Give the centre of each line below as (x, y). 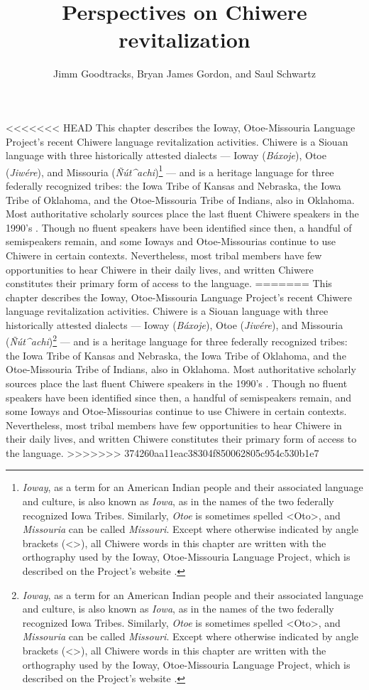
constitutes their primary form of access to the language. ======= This (169, 283)
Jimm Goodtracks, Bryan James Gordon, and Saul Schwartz (184, 74)
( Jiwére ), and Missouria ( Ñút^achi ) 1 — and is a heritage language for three (170, 171)
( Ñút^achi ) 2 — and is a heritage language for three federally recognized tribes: (177, 340)
